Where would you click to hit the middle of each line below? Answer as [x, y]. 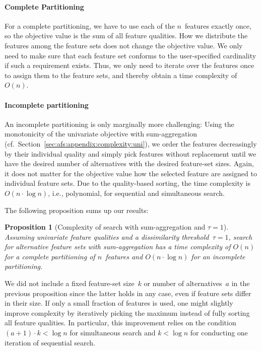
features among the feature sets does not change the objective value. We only [124, 45]
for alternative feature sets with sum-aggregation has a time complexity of [118, 247]
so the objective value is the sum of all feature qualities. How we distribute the [126, 36]
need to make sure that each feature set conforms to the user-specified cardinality [130, 55]
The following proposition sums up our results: [77, 210]
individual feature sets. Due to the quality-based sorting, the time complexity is [127, 183]
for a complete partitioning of [50, 256]
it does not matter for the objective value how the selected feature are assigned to [131, 173]
